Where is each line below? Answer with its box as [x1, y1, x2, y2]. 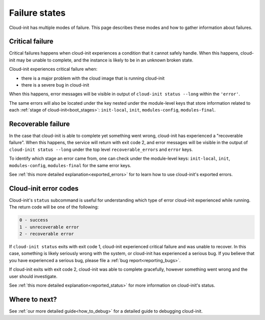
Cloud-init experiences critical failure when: [9, 66, 98, 72]
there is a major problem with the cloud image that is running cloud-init [21, 75, 165, 81]
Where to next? [9, 295, 57, 303]
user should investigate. [9, 273, 57, 279]
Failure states [9, 7, 66, 18]
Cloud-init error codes [9, 184, 79, 193]
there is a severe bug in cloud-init [21, 82, 89, 88]
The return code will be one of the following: [9, 204, 99, 210]
